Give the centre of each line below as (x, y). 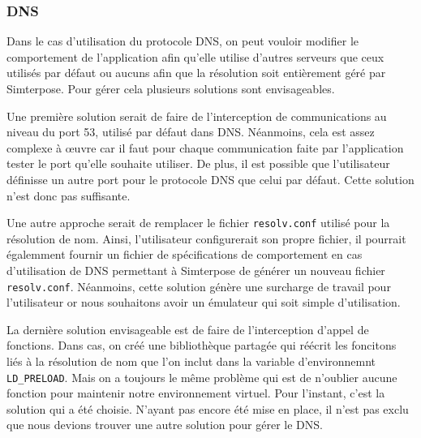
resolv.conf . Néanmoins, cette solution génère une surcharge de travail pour (199, 286)
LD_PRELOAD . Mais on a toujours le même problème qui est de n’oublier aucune (202, 377)
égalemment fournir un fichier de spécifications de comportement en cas (185, 254)
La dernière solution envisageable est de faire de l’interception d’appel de (188, 329)
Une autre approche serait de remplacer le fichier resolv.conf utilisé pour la (198, 223)
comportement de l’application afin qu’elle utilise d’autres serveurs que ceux (195, 56)
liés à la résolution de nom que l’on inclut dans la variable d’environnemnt (191, 361)
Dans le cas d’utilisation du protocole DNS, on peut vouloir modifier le (183, 41)
